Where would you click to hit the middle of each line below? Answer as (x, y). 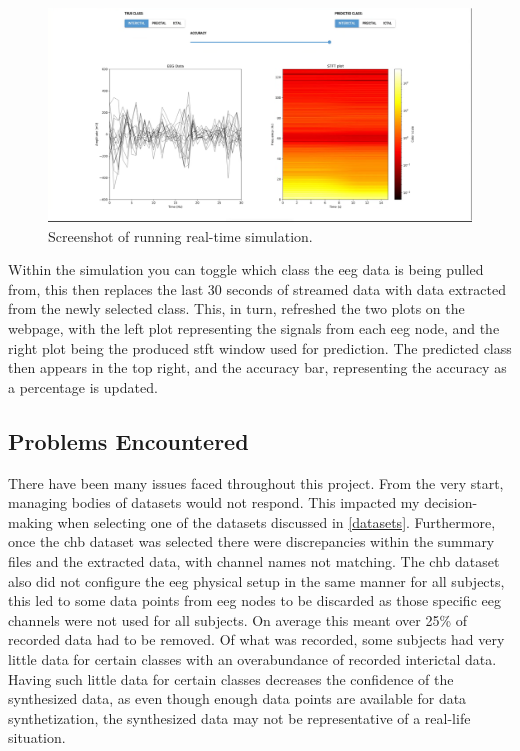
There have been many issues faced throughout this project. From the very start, (256, 482)
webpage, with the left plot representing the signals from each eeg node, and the (254, 328)
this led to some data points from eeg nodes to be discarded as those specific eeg (254, 600)
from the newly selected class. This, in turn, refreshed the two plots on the (236, 308)
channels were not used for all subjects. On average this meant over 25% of (237, 619)
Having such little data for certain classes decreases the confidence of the (231, 678)
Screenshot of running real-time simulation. (180, 235)
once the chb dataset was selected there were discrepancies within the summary (251, 541)
